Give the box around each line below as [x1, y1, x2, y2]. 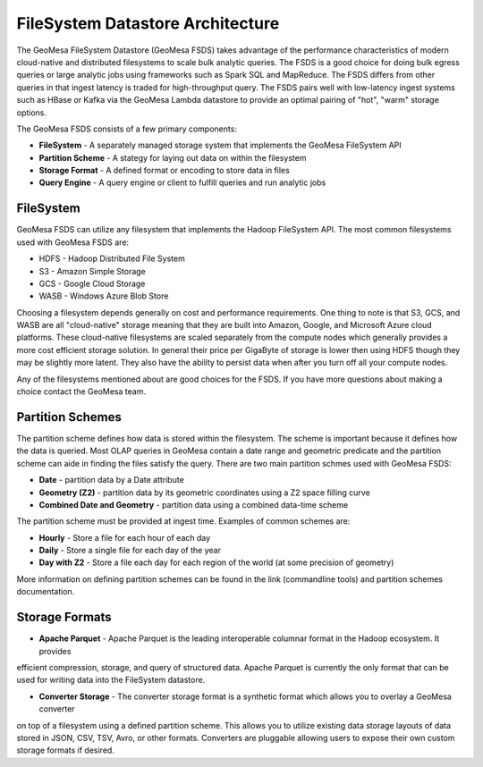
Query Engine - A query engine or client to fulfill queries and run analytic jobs [38, 177, 326, 188]
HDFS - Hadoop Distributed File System [38, 253, 185, 264]
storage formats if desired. [16, 745, 115, 755]
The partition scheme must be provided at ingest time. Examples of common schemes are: [16, 516, 351, 527]
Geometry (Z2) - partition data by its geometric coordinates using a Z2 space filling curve [38, 487, 370, 498]
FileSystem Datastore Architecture [16, 13, 280, 33]
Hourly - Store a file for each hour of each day [38, 532, 211, 543]
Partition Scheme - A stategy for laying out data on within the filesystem [38, 152, 307, 163]
